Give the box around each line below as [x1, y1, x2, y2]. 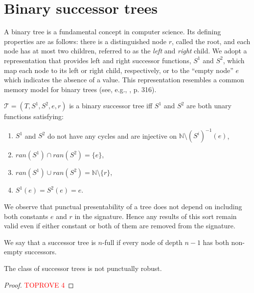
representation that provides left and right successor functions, [4, 55, 191, 65]
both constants [4, 211, 48, 221]
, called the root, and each [171, 36, 251, 46]
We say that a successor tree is [4, 237, 96, 247]
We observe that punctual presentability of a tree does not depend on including [4, 201, 242, 211]
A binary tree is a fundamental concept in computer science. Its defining [4, 26, 221, 37]
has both [203, 237, 229, 247]
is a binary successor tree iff [69, 100, 153, 111]
